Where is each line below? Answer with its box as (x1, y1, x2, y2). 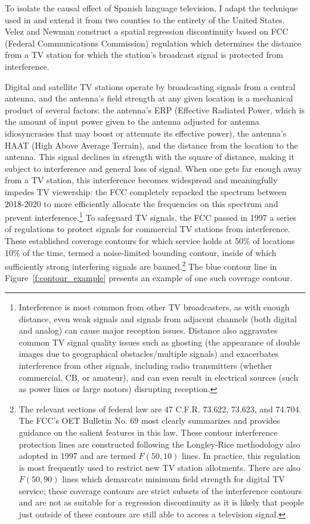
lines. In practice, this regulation (181, 449, 300, 462)
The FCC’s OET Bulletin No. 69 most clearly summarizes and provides (18, 414, 280, 427)
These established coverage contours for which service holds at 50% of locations (5, 234, 295, 246)
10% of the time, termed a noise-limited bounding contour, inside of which (5, 246, 277, 258)
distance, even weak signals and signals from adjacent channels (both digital (18, 312, 297, 325)
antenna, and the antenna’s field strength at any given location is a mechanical (5, 92, 293, 104)
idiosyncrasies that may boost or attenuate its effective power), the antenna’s (5, 127, 287, 139)
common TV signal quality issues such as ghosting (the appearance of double (18, 335, 300, 348)
